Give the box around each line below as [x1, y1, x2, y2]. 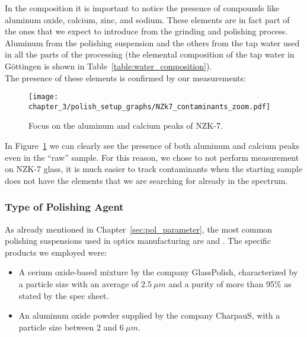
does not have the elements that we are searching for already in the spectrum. [5, 174, 288, 186]
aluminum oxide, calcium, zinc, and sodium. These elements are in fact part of [5, 13, 290, 26]
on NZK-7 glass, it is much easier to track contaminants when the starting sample [5, 163, 302, 175]
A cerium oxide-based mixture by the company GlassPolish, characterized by [18, 266, 298, 278]
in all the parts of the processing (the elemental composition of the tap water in [5, 48, 295, 61]
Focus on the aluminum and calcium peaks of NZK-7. [28, 119, 223, 132]
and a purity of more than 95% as [168, 278, 292, 290]
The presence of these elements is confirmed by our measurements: [5, 71, 246, 84]
